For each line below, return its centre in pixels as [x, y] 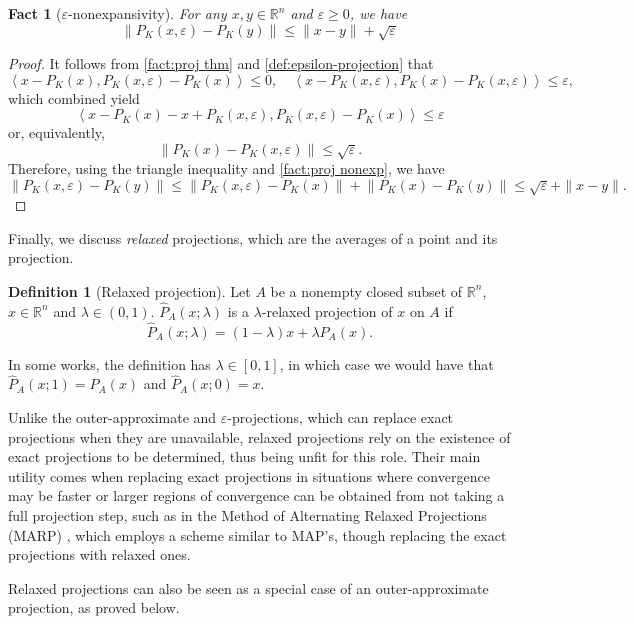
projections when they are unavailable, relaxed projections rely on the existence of [259, 436]
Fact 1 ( [35, 13]
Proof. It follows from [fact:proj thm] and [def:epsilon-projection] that [221, 62]
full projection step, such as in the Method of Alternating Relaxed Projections [247, 514]
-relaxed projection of [327, 310]
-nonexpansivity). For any [147, 13]
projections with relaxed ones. [99, 554]
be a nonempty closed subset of [366, 290]
